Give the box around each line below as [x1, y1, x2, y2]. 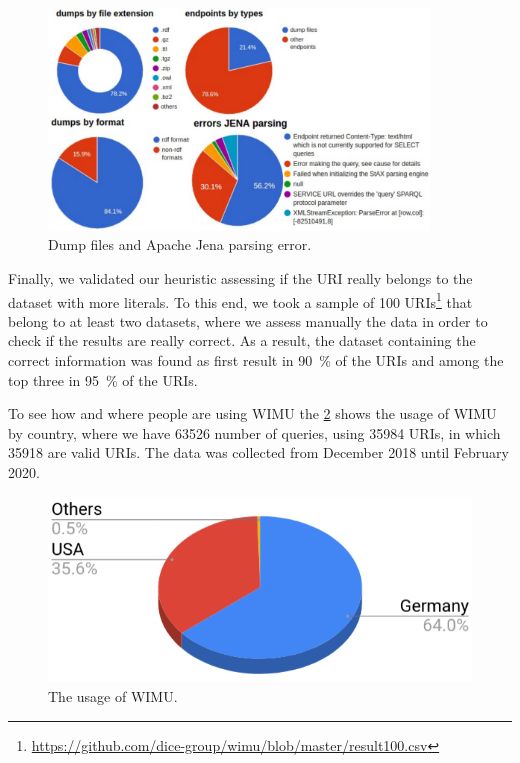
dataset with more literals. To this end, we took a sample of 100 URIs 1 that [8, 288, 473, 312]
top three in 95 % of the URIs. [8, 369, 198, 390]
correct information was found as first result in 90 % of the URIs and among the [8, 350, 504, 371]
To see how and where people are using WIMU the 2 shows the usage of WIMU [8, 403, 497, 424]
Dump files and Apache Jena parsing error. [48, 234, 312, 255]
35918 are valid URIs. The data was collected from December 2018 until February [8, 442, 510, 463]
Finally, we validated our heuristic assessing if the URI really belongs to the [8, 268, 473, 289]
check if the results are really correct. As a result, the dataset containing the [8, 330, 476, 351]
